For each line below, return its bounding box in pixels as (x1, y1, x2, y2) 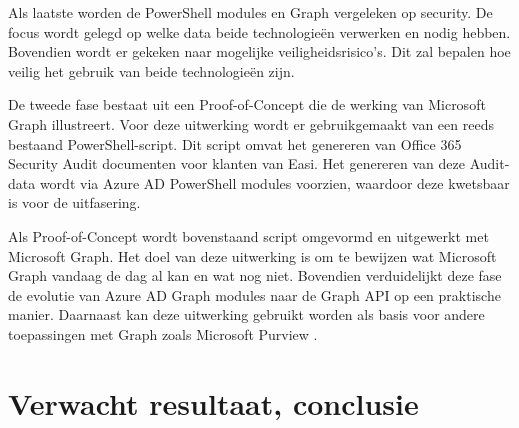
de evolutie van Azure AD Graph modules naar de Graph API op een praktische (8, 284, 501, 305)
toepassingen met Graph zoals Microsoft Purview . (8, 323, 318, 344)
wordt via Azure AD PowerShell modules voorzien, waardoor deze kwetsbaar (39, 172, 510, 193)
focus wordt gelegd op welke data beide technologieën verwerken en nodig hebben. (8, 21, 511, 42)
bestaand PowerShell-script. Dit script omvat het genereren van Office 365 (8, 133, 462, 154)
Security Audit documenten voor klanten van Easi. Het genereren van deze (8, 153, 465, 174)
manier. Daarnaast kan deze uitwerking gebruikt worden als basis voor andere (8, 304, 485, 325)
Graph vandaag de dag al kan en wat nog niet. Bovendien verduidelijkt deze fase (8, 265, 502, 286)
